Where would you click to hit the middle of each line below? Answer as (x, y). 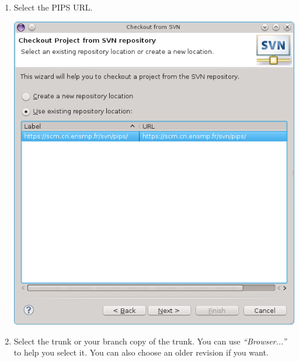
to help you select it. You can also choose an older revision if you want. (141, 352)
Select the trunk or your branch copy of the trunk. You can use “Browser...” (150, 341)
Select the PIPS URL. (53, 7)
